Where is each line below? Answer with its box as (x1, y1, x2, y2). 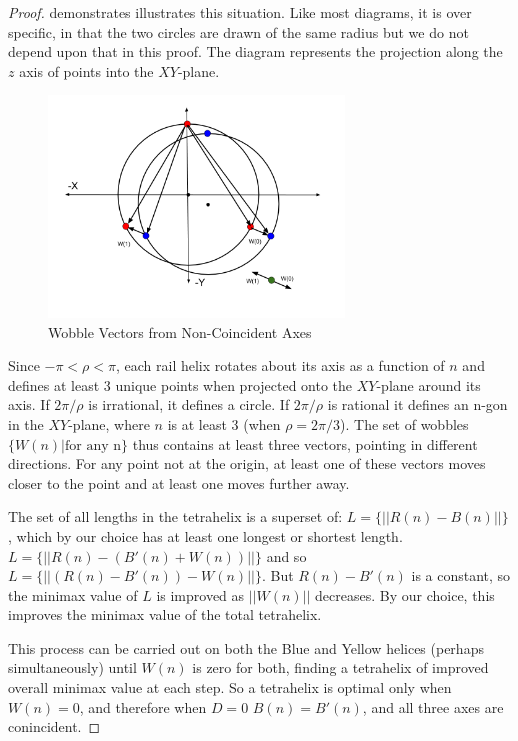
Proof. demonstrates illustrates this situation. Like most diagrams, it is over (8, 2, 472, 22)
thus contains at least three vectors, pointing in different (132, 433, 478, 454)
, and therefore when (79, 696, 207, 717)
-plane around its (376, 374, 481, 395)
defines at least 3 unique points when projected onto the (8, 374, 353, 395)
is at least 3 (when (167, 413, 281, 434)
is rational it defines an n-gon (327, 394, 508, 415)
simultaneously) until (8, 657, 137, 678)
